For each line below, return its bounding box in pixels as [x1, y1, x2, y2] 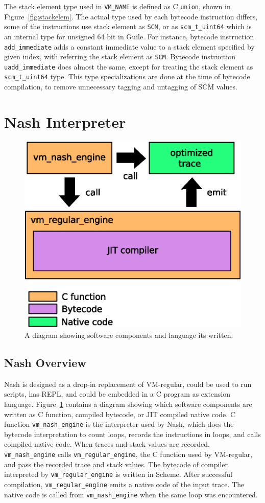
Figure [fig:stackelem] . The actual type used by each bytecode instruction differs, [4, 11, 258, 21]
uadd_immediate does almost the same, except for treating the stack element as [4, 61, 253, 72]
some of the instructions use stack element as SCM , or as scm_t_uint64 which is [4, 21, 252, 32]
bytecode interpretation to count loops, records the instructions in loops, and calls [4, 428, 261, 439]
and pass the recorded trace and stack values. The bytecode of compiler [4, 459, 228, 469]
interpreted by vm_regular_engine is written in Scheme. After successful [4, 469, 232, 479]
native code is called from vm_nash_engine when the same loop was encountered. [4, 489, 258, 499]
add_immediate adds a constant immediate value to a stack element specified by [4, 41, 255, 52]
